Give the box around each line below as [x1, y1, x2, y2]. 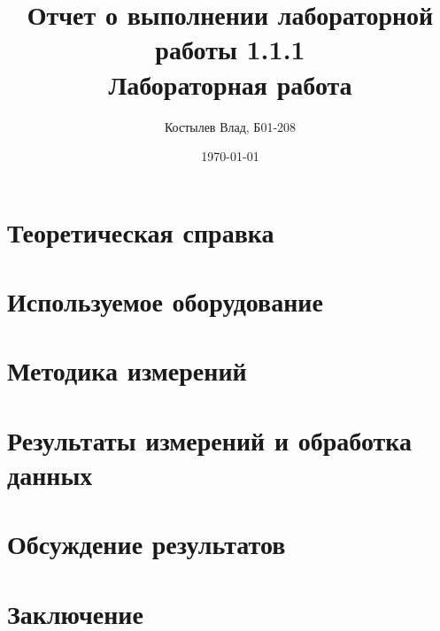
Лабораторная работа [108, 65, 352, 102]
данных [7, 457, 93, 492]
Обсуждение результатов [7, 526, 286, 562]
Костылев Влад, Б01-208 [164, 117, 297, 135]
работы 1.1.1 [155, 31, 305, 67]
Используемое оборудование [7, 283, 323, 319]
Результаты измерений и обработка [7, 421, 413, 458]
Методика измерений [7, 352, 247, 389]
